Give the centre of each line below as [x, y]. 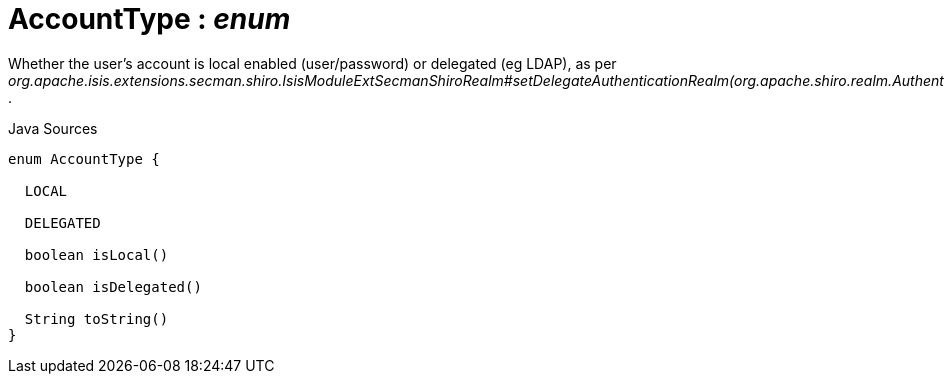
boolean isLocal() [96, 254]
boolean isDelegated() [113, 286]
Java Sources [53, 128]
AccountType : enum [149, 19]
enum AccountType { [84, 158]
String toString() [96, 318]
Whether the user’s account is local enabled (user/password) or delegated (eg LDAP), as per [312, 63]
